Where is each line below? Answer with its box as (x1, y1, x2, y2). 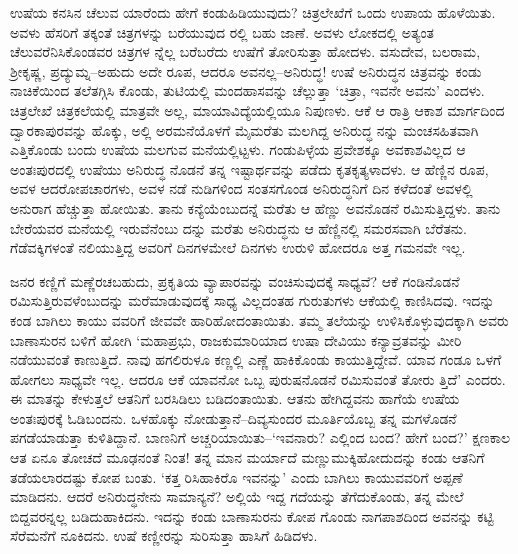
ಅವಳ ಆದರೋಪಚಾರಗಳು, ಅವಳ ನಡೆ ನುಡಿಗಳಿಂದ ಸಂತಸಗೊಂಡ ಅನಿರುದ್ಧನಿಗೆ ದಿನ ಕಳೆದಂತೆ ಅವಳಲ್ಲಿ (10, 178, 473, 199)
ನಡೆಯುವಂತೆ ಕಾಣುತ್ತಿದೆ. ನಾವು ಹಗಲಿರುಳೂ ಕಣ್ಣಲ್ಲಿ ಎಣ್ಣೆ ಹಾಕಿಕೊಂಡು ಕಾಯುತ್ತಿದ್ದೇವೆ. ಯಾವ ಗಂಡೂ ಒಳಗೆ (10, 349, 502, 370)
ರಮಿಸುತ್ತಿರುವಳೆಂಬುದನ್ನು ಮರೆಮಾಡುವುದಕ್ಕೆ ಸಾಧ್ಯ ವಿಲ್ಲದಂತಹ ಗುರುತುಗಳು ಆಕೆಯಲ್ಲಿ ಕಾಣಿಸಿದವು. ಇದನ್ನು (10, 290, 495, 311)
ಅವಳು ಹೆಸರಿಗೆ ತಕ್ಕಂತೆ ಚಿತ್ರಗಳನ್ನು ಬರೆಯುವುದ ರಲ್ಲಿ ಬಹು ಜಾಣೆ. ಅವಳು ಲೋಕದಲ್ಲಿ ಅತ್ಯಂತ (10, 21, 435, 42)
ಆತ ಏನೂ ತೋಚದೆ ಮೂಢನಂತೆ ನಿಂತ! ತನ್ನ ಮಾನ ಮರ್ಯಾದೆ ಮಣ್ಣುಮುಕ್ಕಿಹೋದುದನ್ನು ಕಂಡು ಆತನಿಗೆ (10, 447, 485, 468)
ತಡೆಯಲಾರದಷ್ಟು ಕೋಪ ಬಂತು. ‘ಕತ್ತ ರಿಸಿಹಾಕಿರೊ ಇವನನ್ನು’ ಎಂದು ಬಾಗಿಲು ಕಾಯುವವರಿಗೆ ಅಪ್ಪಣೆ (10, 466, 463, 487)
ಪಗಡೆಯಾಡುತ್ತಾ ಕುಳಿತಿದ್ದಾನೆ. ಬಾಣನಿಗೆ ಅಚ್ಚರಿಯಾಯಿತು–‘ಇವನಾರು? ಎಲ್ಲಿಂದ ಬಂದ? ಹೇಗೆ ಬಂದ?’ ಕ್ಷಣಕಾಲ (10, 427, 511, 448)
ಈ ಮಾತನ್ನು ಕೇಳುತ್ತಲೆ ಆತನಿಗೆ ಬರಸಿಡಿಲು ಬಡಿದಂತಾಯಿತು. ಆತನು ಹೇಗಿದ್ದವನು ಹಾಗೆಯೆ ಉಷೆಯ (10, 388, 460, 409)
